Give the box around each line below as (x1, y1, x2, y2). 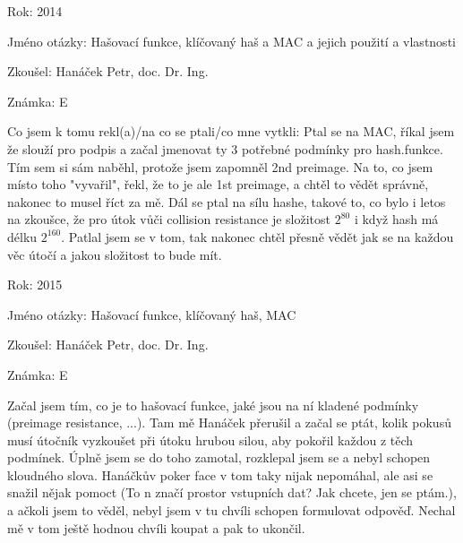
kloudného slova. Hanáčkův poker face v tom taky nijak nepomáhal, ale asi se (7, 465, 433, 484)
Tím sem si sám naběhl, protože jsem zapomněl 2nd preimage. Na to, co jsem (7, 157, 433, 176)
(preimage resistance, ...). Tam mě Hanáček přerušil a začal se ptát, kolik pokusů (7, 413, 451, 432)
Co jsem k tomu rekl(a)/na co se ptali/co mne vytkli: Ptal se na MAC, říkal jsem (7, 122, 455, 141)
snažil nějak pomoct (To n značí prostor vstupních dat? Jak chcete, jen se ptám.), (7, 483, 457, 502)
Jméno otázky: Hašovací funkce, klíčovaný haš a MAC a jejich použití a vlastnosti (7, 31, 456, 50)
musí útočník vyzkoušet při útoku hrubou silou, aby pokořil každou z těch (7, 430, 414, 449)
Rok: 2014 (7, 2, 63, 20)
